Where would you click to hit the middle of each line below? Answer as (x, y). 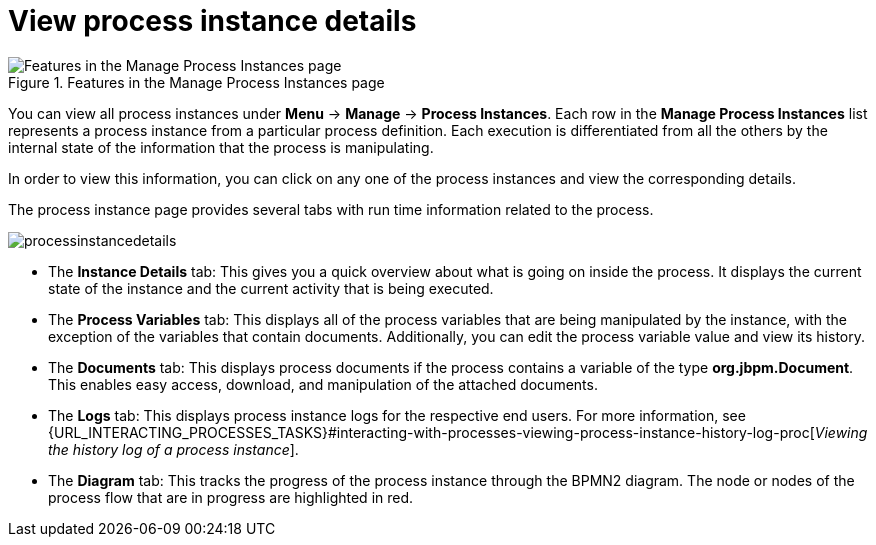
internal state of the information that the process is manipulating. (221, 147)
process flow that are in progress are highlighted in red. (231, 497)
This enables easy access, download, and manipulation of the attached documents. (323, 384)
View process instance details (212, 21)
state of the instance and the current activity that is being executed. (271, 288)
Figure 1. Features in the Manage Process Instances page (196, 82)
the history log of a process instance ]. (173, 449)
